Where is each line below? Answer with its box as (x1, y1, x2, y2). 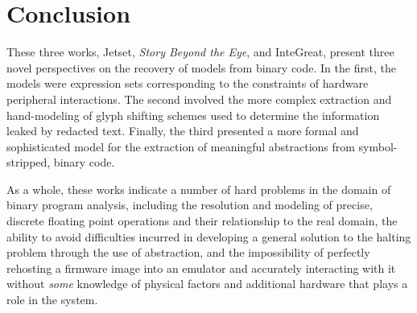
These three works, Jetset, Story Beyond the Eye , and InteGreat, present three (6, 43, 394, 60)
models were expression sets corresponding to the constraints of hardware (6, 75, 369, 92)
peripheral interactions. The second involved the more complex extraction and (6, 90, 392, 107)
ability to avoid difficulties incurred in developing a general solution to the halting (6, 228, 411, 245)
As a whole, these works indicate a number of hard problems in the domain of (6, 180, 391, 197)
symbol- (358, 138, 398, 154)
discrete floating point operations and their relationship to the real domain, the (6, 212, 398, 229)
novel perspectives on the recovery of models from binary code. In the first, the (6, 59, 396, 76)
